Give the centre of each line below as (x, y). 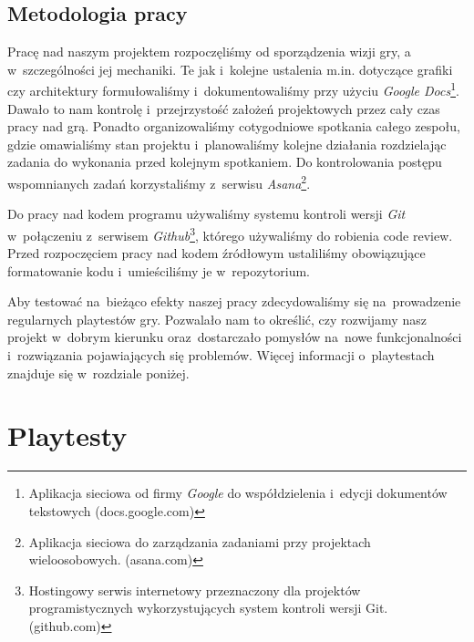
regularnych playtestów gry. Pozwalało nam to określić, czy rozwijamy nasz (217, 319)
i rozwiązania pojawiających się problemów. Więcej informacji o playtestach (221, 355)
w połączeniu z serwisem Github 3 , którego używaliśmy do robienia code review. (230, 233)
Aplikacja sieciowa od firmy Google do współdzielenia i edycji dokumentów (238, 493)
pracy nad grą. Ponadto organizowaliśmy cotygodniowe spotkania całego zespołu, (234, 126)
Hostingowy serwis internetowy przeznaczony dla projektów (195, 590)
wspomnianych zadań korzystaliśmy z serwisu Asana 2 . (159, 182)
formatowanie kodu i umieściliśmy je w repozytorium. (159, 270)
